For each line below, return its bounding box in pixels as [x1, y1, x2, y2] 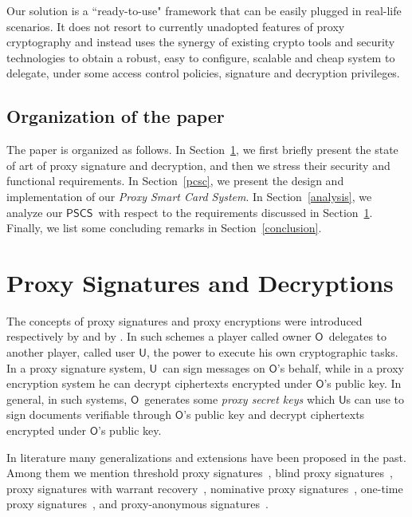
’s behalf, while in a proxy [277, 359, 404, 376]
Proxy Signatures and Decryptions [6, 266, 394, 298]
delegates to [328, 328, 387, 345]
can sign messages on [163, 359, 265, 376]
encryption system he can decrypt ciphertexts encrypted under [6, 375, 312, 392]
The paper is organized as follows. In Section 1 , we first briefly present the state [6, 141, 398, 158]
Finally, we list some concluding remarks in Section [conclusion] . [6, 219, 322, 236]
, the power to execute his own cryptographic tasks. [146, 344, 398, 361]
